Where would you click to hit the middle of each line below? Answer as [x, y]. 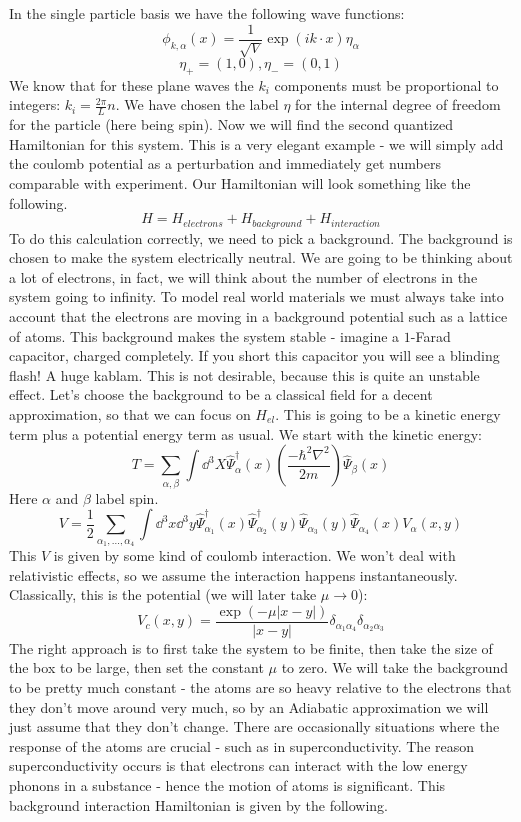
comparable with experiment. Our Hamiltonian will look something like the [240, 183]
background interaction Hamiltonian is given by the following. [198, 804]
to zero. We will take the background [395, 667]
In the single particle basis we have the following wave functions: [207, 13]
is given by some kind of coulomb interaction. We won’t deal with [254, 554]
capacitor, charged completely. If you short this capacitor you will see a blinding [254, 355]
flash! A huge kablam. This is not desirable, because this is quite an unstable [244, 374]
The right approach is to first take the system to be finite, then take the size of [251, 647]
